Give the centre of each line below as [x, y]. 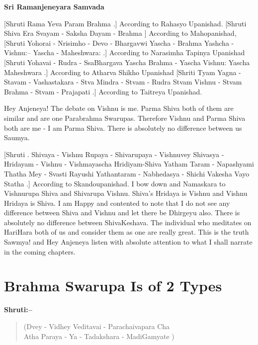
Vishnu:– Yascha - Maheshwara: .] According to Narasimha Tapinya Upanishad [125, 52]
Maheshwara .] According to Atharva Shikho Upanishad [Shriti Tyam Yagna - [123, 72]
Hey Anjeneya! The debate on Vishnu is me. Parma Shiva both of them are [119, 108]
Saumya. [17, 137]
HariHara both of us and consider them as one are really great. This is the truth [127, 232]
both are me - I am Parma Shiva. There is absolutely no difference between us [123, 128]
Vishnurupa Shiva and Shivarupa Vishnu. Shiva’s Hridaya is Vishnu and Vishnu [126, 193]
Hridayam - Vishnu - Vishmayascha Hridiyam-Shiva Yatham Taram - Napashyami [129, 164]
